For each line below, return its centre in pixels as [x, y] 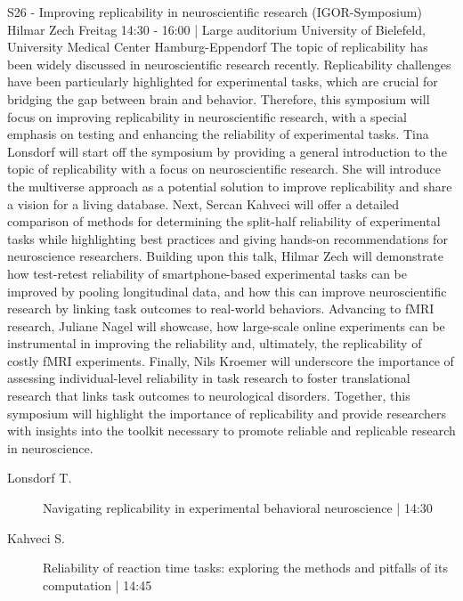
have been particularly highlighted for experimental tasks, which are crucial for [223, 81]
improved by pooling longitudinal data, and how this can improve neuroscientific [227, 291]
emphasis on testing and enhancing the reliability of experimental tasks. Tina [218, 134]
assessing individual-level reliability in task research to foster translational [209, 378]
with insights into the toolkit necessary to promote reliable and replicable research [231, 430]
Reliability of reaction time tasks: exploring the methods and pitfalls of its [245, 568]
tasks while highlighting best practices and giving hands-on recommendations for [227, 238]
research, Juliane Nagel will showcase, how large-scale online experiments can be [226, 325]
